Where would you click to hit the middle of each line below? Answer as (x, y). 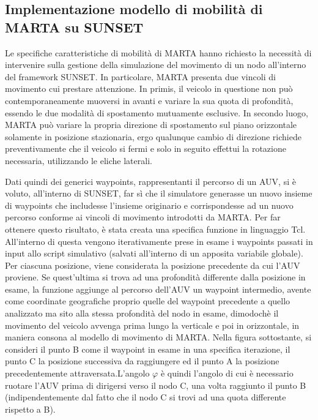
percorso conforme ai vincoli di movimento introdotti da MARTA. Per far (143, 217)
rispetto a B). (30, 409)
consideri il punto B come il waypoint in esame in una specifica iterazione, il (148, 349)
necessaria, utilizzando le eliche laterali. (79, 160)
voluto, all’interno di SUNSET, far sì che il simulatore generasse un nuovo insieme (159, 193)
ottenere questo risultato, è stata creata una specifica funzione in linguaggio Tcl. (155, 229)
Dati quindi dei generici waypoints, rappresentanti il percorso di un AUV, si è (150, 181)
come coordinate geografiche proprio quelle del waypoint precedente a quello (148, 301)
